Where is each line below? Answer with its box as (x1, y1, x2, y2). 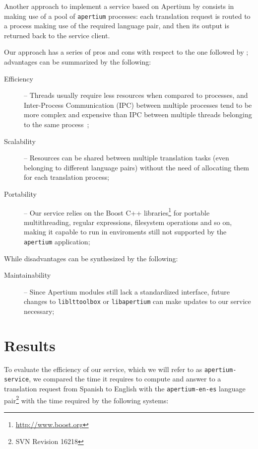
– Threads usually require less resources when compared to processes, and (24, 90, 248, 100)
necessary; (24, 306, 55, 316)
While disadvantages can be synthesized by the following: (4, 253, 178, 263)
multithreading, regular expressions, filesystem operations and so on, (24, 217, 232, 227)
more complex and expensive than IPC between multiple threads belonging (24, 109, 252, 120)
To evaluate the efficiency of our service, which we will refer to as (4, 364, 202, 374)
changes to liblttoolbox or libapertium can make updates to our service (24, 296, 251, 306)
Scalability (4, 136, 36, 146)
